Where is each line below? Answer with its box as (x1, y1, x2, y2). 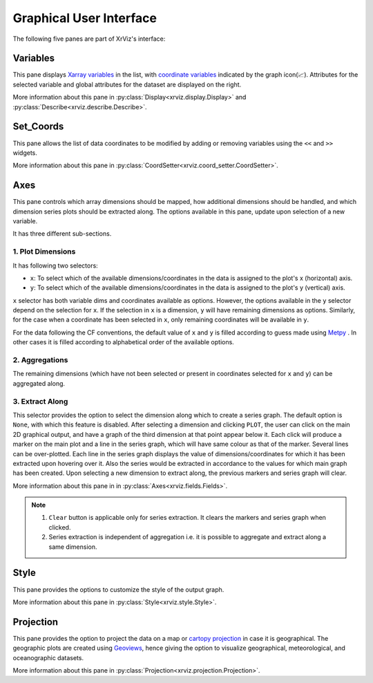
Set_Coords (12, 121, 64, 133)
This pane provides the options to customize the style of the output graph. (12, 585, 224, 594)
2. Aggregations (12, 355, 68, 365)
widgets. (12, 149, 38, 157)
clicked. (48, 523, 71, 532)
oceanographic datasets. (12, 653, 84, 662)
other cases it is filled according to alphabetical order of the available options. (12, 338, 234, 346)
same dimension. (48, 543, 97, 551)
